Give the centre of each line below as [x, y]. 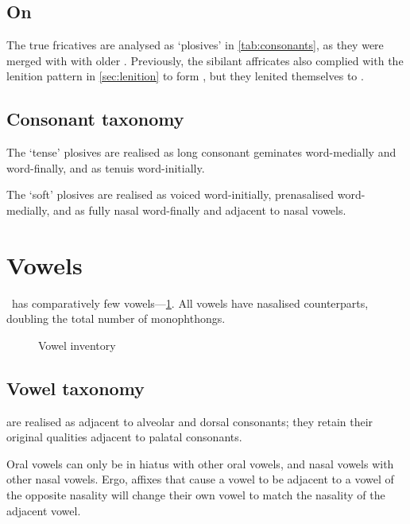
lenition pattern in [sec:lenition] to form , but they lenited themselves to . [185, 76]
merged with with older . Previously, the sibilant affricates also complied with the [205, 60]
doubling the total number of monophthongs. [116, 318]
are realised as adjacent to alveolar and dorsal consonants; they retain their [190, 421]
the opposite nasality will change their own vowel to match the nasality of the [196, 495]
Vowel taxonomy [75, 388]
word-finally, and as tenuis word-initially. [106, 167]
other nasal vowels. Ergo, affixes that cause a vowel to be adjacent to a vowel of [200, 479]
